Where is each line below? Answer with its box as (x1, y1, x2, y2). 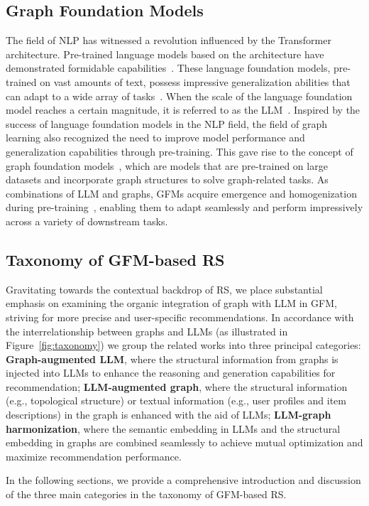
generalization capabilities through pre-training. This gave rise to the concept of (6, 144, 353, 158)
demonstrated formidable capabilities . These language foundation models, (6, 60, 331, 75)
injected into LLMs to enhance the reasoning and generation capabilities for (6, 365, 336, 380)
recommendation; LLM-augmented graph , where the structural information (6, 379, 348, 394)
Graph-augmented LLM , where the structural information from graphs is (6, 351, 338, 366)
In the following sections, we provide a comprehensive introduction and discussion (6, 473, 361, 488)
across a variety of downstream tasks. (6, 213, 168, 228)
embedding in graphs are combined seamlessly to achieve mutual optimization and (6, 435, 363, 450)
